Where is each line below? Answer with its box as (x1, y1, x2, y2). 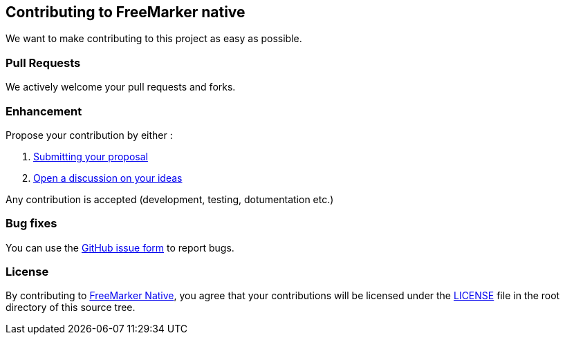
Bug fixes (6, 216, 57, 231)
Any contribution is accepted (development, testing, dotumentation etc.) (6, 193, 334, 205)
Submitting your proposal (33, 150, 148, 162)
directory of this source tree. (6, 301, 136, 314)
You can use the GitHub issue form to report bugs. (6, 241, 234, 254)
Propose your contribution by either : (6, 129, 173, 141)
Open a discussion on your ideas (33, 171, 183, 184)
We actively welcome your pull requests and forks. (6, 81, 236, 93)
